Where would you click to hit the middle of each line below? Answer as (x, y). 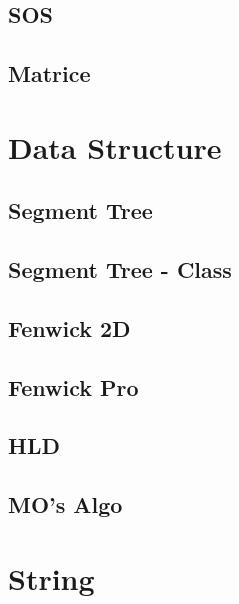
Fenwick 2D (69, 327)
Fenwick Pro (73, 386)
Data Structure (115, 146)
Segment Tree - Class (120, 269)
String (51, 577)
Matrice (49, 73)
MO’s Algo (65, 504)
